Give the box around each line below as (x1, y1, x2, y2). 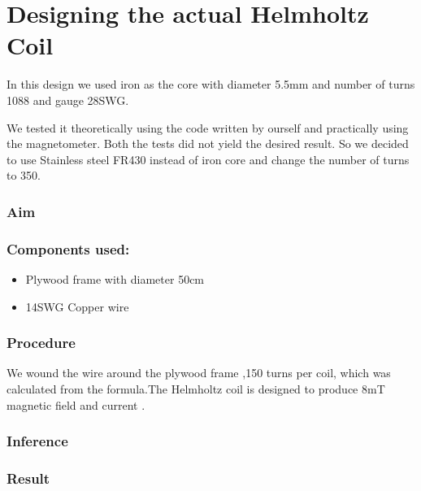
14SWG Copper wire (25, 298, 129, 315)
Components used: (7, 238, 130, 259)
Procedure (7, 332, 76, 353)
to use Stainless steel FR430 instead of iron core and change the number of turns (7, 150, 410, 167)
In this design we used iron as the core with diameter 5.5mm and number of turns (7, 76, 415, 93)
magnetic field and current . (7, 396, 145, 413)
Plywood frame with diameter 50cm (25, 270, 205, 287)
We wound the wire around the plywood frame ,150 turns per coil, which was (7, 364, 391, 381)
